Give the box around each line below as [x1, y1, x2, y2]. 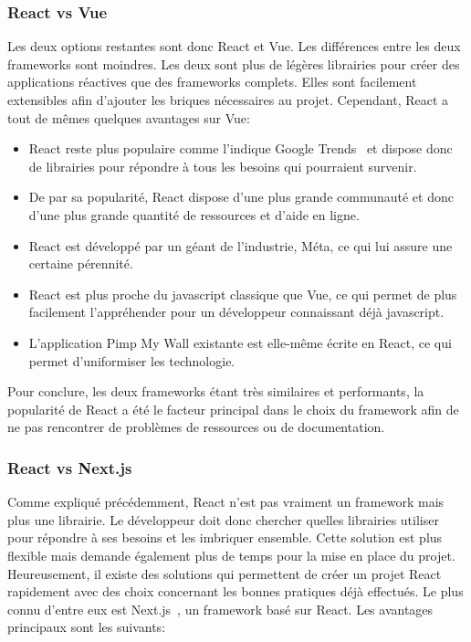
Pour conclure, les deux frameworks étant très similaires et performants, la [7, 382, 424, 401]
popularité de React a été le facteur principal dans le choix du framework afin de [7, 399, 459, 418]
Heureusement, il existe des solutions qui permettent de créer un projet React [7, 563, 442, 583]
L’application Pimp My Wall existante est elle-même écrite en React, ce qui [28, 332, 452, 352]
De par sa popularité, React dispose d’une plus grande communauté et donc [28, 187, 454, 206]
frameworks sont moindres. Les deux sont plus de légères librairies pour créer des [7, 54, 460, 73]
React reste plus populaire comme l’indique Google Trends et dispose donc [28, 139, 453, 158]
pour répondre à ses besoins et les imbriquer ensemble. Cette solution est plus [7, 528, 443, 547]
